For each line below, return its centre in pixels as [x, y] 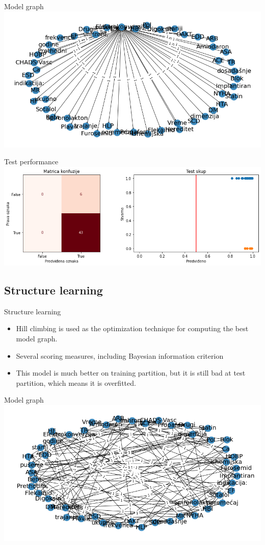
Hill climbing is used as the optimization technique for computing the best [132, 328]
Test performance [31, 162]
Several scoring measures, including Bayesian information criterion [120, 355]
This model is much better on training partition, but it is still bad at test [131, 373]
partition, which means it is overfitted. [76, 382]
